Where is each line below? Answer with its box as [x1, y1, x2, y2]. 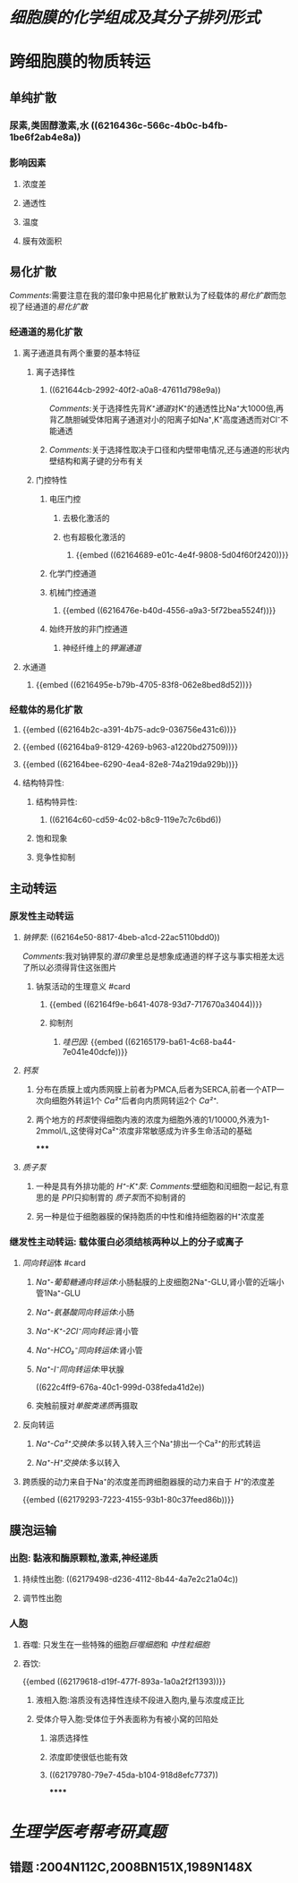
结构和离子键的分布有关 [56, 456, 144, 466]
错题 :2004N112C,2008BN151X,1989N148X [9, 1859, 253, 1875]
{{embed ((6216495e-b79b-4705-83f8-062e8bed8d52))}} [35, 680, 252, 690]
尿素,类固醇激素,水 [9, 119, 89, 132]
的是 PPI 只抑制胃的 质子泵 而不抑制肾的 [43, 1192, 186, 1203]
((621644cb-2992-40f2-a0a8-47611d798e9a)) [48, 385, 221, 396]
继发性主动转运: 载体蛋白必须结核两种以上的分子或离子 [9, 1236, 244, 1248]
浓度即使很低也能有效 [48, 1751, 128, 1763]
